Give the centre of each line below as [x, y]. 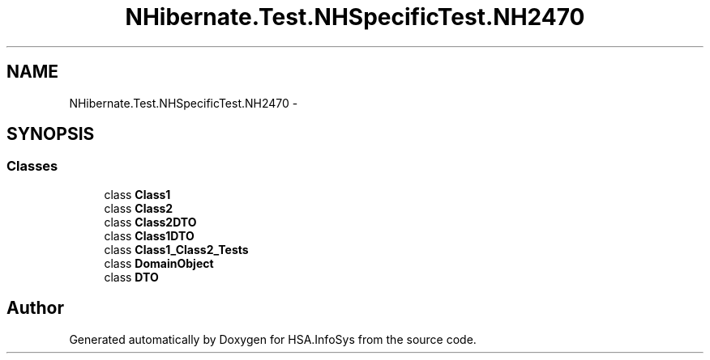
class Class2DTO [150, 222]
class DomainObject [159, 263]
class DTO [131, 277]
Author [35, 308]
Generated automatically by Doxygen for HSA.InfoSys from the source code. [273, 339]
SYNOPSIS [51, 134]
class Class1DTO [149, 235]
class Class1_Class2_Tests [176, 249]
